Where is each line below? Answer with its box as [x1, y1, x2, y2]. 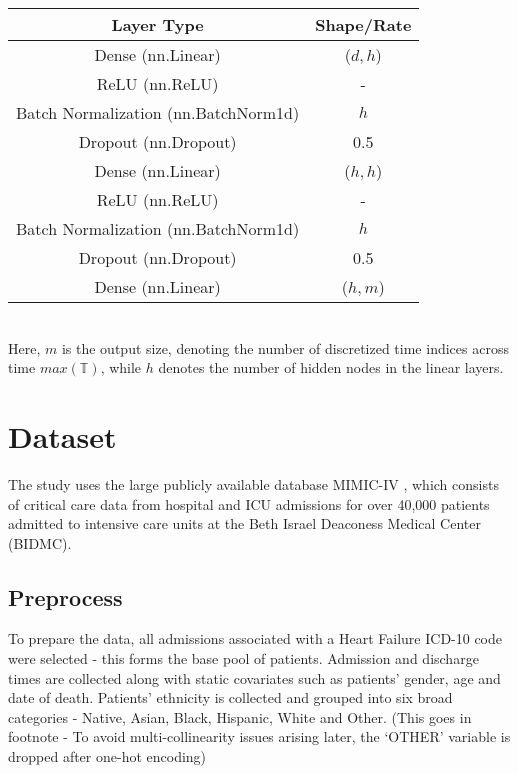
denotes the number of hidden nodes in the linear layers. [158, 357, 504, 378]
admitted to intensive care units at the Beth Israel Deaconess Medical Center [8, 513, 481, 534]
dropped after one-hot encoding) [8, 746, 207, 767]
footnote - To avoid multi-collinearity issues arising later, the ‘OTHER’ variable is [8, 726, 511, 747]
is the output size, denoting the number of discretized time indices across [61, 337, 509, 358]
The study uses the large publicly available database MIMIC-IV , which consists [8, 473, 499, 494]
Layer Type [111, 13, 204, 36]
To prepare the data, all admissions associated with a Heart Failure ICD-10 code [8, 628, 503, 649]
